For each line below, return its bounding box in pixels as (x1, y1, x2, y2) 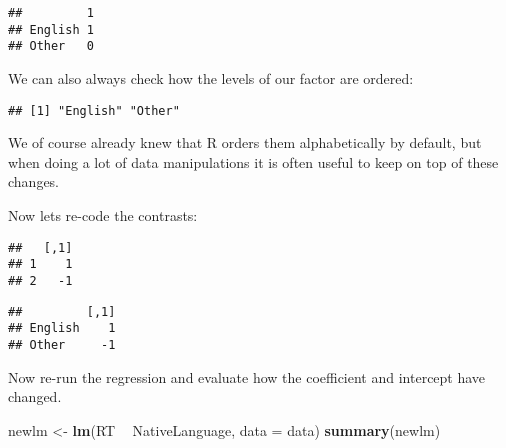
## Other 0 (8, 39, 94, 54)
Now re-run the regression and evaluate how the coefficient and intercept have (8, 366, 486, 387)
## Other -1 (8, 337, 116, 352)
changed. (8, 386, 62, 407)
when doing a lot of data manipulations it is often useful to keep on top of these (8, 151, 499, 172)
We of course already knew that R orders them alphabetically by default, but (8, 132, 482, 153)
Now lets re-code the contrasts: (8, 205, 198, 225)
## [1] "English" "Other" (8, 103, 180, 118)
